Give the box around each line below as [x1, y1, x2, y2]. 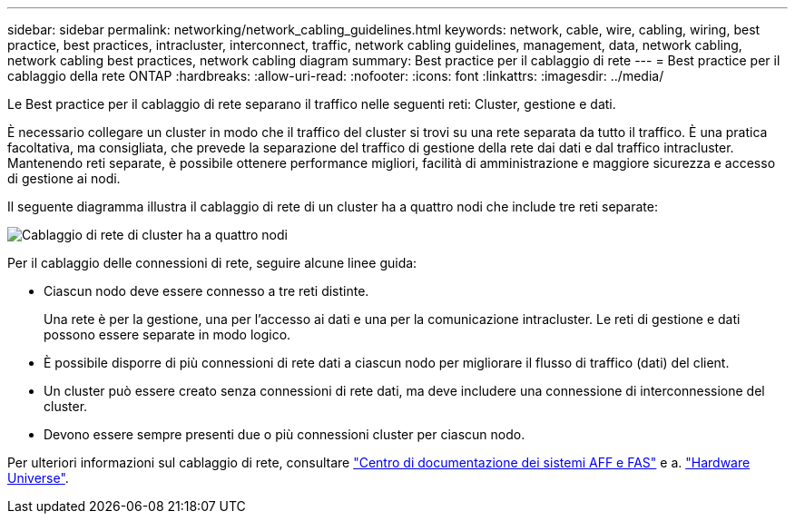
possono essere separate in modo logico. [44, 327, 291, 342]
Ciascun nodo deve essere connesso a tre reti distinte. [44, 283, 369, 299]
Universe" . [7, 470, 69, 486]
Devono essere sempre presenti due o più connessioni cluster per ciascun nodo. [44, 427, 525, 442]
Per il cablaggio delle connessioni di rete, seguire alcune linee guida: [7, 255, 417, 270]
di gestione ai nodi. [7, 171, 121, 186]
